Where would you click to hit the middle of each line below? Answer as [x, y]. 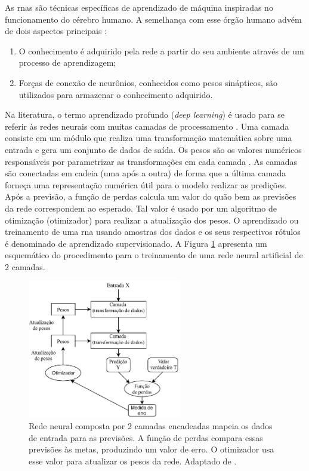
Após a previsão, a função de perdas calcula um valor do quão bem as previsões [151, 196]
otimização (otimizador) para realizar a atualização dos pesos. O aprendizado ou [152, 220]
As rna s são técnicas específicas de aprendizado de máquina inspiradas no [139, 7]
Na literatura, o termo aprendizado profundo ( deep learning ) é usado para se [145, 114]
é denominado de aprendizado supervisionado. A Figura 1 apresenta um [136, 243]
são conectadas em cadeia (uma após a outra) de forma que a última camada [146, 173]
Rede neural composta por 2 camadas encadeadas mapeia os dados [151, 425]
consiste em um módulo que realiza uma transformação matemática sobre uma [149, 138]
